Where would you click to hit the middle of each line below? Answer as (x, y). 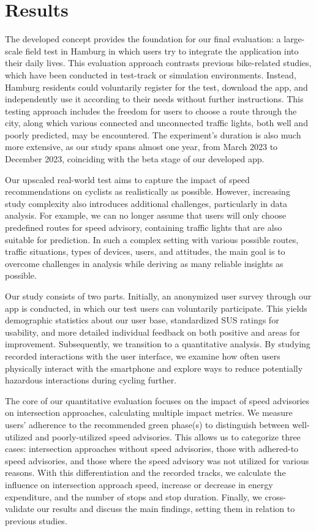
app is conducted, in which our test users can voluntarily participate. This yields (156, 308)
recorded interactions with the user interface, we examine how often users (143, 356)
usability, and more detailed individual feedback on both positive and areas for (152, 332)
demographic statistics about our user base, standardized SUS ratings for (142, 320)
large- (294, 39)
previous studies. (36, 520)
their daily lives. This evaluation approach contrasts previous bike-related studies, (158, 63)
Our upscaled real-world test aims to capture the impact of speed (127, 179)
